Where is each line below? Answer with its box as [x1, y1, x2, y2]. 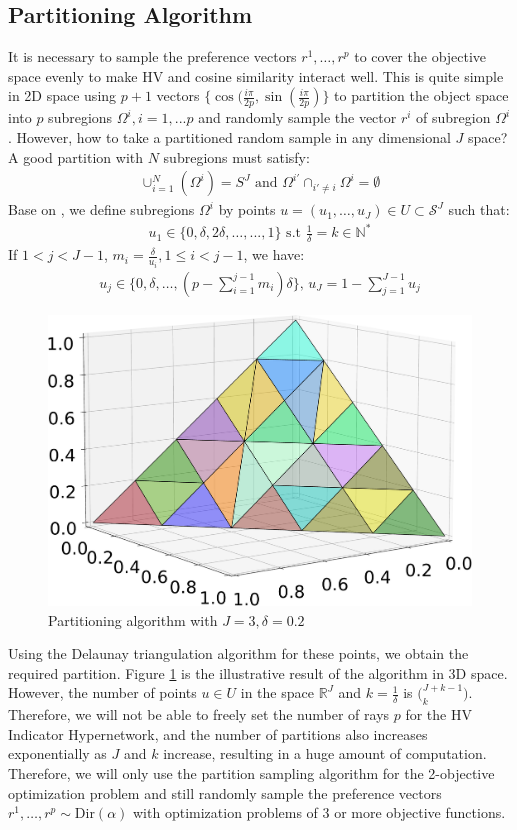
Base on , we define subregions [8, 199, 195, 220]
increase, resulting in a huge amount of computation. [163, 743, 487, 764]
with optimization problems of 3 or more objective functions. [133, 802, 506, 823]
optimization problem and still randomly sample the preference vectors [8, 782, 442, 803]
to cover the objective [354, 46, 487, 67]
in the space [240, 682, 314, 703]
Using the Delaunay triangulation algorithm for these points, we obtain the [8, 643, 469, 664]
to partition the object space [334, 85, 509, 106]
